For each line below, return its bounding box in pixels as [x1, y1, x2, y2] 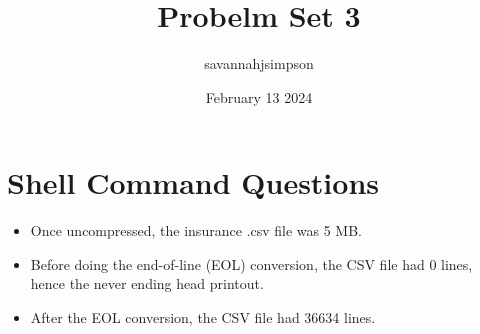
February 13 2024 [205, 86, 313, 107]
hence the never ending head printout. [30, 273, 264, 294]
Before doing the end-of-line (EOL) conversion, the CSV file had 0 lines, [30, 253, 473, 274]
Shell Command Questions [7, 162, 380, 203]
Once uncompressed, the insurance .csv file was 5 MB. [30, 220, 362, 241]
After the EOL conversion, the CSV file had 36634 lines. [30, 307, 376, 328]
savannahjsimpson [204, 53, 314, 74]
